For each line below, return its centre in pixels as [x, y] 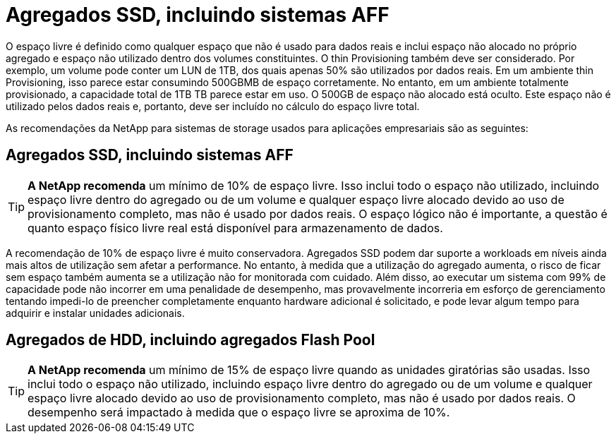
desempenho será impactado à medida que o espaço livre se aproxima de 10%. [239, 413]
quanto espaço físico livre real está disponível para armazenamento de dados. [235, 228]
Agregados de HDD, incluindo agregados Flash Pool [191, 340]
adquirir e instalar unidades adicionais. [95, 313]
